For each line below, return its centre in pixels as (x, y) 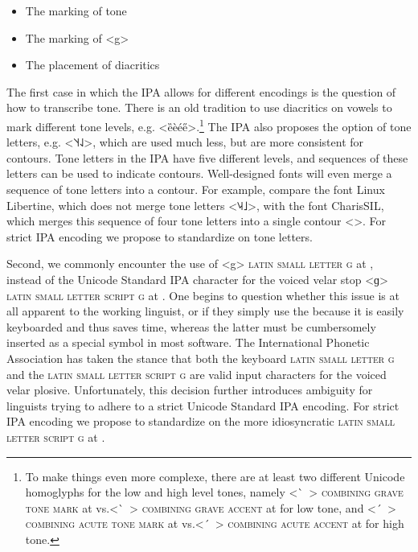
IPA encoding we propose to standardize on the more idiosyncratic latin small (201, 421)
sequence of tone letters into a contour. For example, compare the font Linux (196, 189)
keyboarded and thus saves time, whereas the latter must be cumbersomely (191, 326)
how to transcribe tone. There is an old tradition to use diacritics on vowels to (199, 107)
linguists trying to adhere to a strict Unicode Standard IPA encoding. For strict (203, 405)
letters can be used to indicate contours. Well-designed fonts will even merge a (199, 173)
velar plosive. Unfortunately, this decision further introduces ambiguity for (190, 390)
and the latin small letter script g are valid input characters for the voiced (197, 374)
